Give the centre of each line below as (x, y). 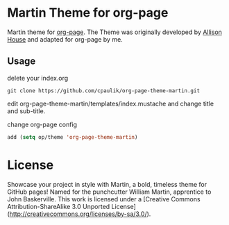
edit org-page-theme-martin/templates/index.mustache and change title (110, 103)
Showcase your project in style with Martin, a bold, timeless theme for (107, 184)
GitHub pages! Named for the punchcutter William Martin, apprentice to (109, 192)
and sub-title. (26, 111)
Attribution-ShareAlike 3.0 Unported (59, 206)
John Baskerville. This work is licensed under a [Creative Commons (104, 199)
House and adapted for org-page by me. (65, 39)
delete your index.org (38, 78)
